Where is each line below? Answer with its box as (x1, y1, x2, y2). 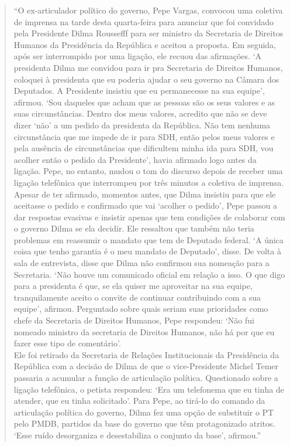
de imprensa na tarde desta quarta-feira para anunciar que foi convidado (13, 15, 274, 28)
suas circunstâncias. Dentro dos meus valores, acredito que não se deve (13, 107, 267, 120)
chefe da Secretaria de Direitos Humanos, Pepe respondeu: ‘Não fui (13, 314, 254, 326)
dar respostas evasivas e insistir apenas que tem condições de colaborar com (13, 210, 285, 223)
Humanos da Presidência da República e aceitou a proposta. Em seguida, (13, 38, 276, 50)
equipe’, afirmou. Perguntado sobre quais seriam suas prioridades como (13, 302, 268, 315)
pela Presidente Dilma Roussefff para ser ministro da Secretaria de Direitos (13, 27, 284, 39)
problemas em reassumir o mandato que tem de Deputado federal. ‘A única (13, 233, 284, 246)
